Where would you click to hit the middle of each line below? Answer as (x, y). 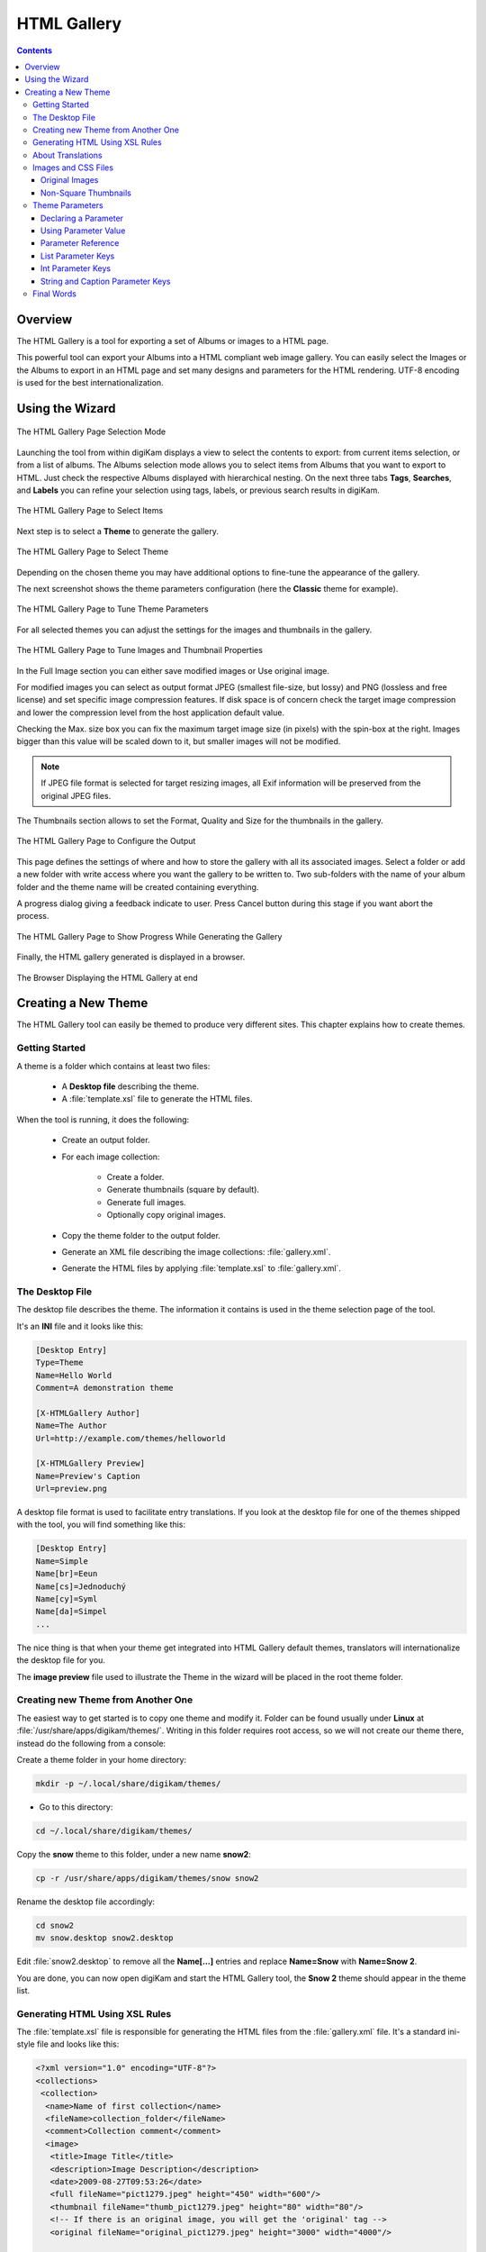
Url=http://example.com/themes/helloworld (130, 1438)
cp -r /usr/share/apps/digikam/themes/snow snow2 (147, 1878)
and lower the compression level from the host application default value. (151, 713)
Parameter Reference (80, 243)
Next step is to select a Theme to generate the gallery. (118, 531)
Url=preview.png (72, 1489)
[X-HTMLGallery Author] (88, 1413)
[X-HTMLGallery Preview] (90, 1463)
